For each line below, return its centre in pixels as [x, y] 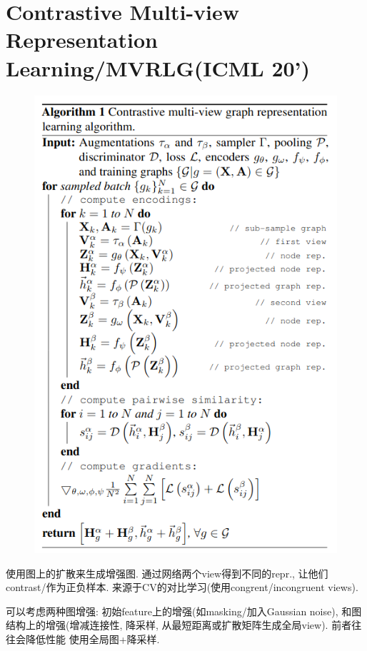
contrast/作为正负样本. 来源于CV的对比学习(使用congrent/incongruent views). [182, 587]
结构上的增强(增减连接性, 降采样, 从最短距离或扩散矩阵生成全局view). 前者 [179, 625]
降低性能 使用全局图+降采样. [92, 639]
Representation [82, 40]
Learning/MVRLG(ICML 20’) [158, 67]
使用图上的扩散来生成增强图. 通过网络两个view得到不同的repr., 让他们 [167, 573]
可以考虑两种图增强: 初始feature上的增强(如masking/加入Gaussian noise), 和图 [184, 611]
